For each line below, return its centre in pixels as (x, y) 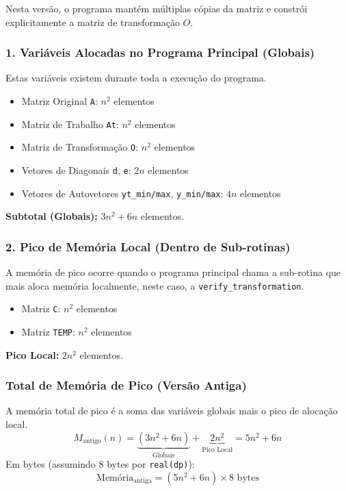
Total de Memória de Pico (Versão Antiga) (126, 385)
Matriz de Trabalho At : (70, 124)
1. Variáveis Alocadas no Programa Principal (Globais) (160, 52)
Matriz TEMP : (48, 331)
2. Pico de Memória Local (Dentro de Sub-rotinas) (148, 246)
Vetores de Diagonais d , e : (76, 169)
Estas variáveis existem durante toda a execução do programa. (136, 78)
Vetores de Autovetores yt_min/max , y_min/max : (122, 193)
